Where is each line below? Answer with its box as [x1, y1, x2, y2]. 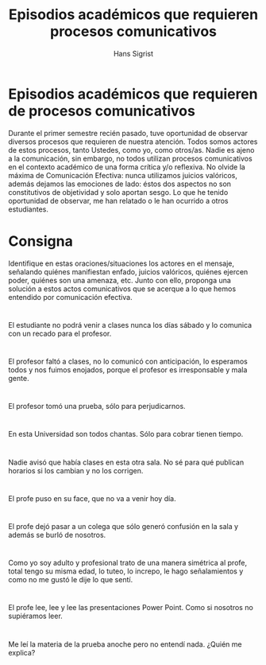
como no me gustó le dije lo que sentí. [8, 575, 133, 585]
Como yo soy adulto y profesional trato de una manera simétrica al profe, [8, 558, 248, 568]
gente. [8, 374, 29, 383]
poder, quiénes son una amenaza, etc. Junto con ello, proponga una [8, 275, 232, 285]
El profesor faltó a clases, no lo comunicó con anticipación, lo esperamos [8, 356, 248, 366]
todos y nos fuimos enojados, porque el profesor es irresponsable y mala [8, 365, 248, 375]
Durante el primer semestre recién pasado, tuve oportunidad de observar [8, 128, 249, 138]
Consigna [8, 232, 73, 250]
